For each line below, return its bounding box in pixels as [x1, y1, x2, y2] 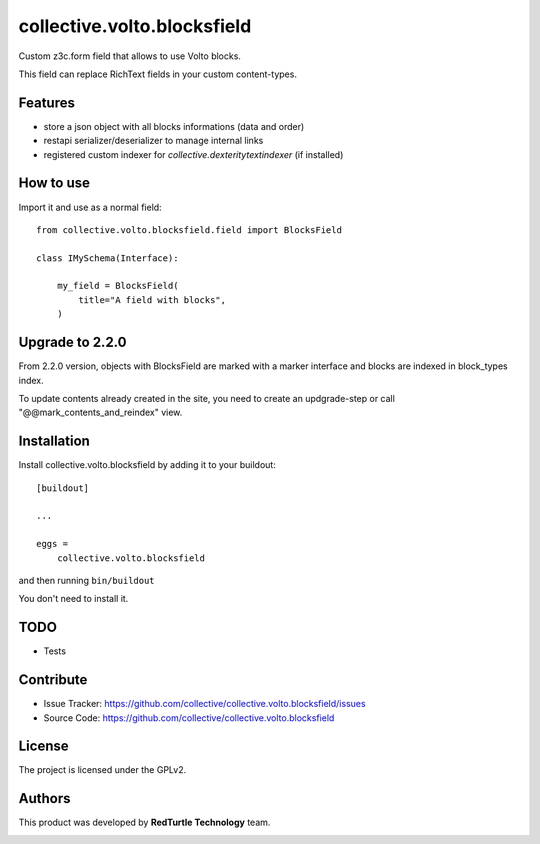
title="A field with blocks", [78, 294, 227, 305]
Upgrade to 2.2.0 [18, 334, 127, 351]
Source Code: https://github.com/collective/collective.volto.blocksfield [43, 711, 335, 724]
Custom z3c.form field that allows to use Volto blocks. [18, 50, 242, 62]
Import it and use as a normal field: [18, 201, 162, 213]
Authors [18, 790, 71, 807]
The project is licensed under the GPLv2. [18, 764, 187, 776]
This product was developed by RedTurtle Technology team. [18, 816, 271, 829]
